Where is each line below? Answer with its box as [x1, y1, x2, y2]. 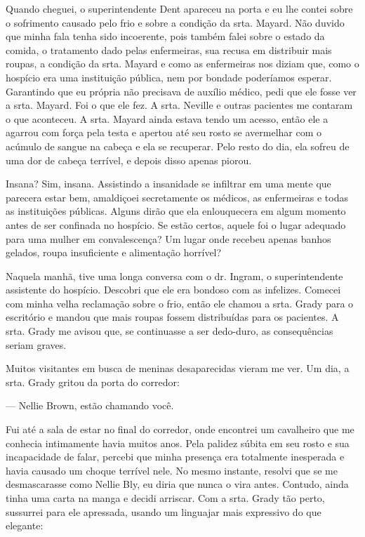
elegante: [6, 518, 44, 533]
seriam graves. [6, 337, 67, 352]
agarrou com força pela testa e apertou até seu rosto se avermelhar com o [6, 125, 322, 140]
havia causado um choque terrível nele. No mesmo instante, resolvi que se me [6, 463, 338, 477]
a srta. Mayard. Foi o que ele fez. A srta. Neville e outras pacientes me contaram [6, 98, 353, 112]
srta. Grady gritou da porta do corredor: [6, 374, 180, 389]
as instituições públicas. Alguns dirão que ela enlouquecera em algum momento [6, 204, 346, 218]
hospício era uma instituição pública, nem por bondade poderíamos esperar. [6, 69, 332, 84]
